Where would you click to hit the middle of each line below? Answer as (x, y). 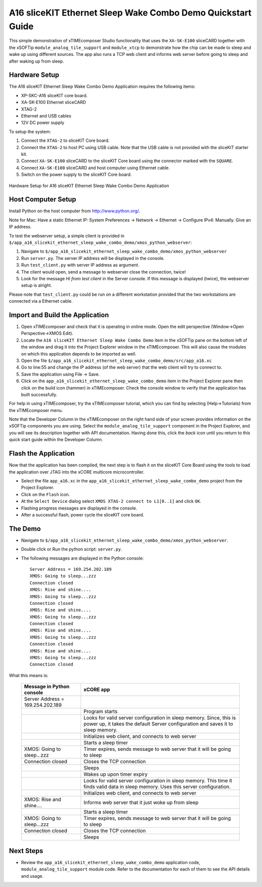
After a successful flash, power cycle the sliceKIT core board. (83, 514)
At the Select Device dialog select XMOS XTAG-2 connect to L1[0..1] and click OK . (111, 501)
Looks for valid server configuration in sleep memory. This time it (158, 781)
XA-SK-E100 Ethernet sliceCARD (54, 102)
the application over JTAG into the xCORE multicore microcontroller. (77, 472)
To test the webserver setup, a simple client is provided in (67, 236)
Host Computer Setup (42, 199)
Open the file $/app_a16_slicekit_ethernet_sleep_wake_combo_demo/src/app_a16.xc (116, 360)
